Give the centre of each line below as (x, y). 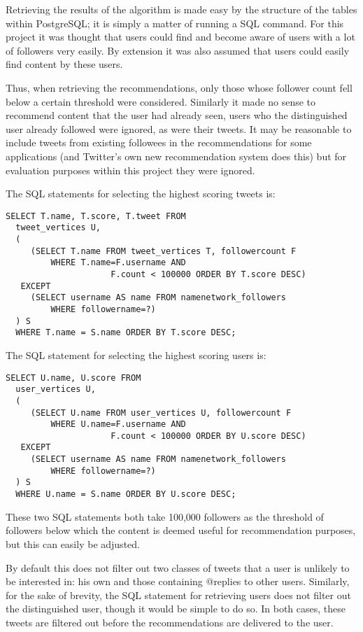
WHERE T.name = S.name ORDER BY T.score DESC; (126, 333)
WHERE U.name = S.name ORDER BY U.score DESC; (126, 494)
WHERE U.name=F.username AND (118, 424)
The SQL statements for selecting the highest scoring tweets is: (141, 194)
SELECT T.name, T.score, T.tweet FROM (96, 216)
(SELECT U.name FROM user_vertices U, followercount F (161, 413)
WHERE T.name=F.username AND (118, 263)
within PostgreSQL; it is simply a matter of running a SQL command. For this (175, 23)
